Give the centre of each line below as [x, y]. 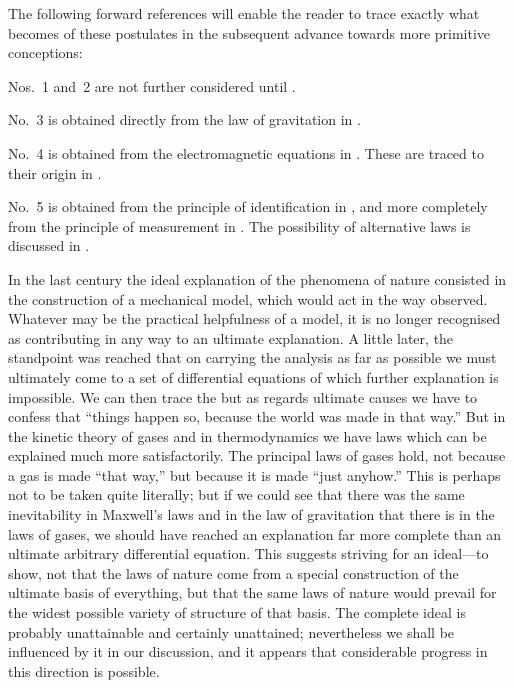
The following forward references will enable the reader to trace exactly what [244, 13]
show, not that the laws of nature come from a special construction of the [233, 572]
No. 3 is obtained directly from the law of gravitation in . [184, 119]
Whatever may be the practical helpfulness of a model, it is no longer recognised [254, 318]
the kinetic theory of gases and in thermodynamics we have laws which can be [247, 435]
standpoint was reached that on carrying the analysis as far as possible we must [252, 357]
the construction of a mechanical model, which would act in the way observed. [248, 298]
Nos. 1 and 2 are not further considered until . [152, 85]
